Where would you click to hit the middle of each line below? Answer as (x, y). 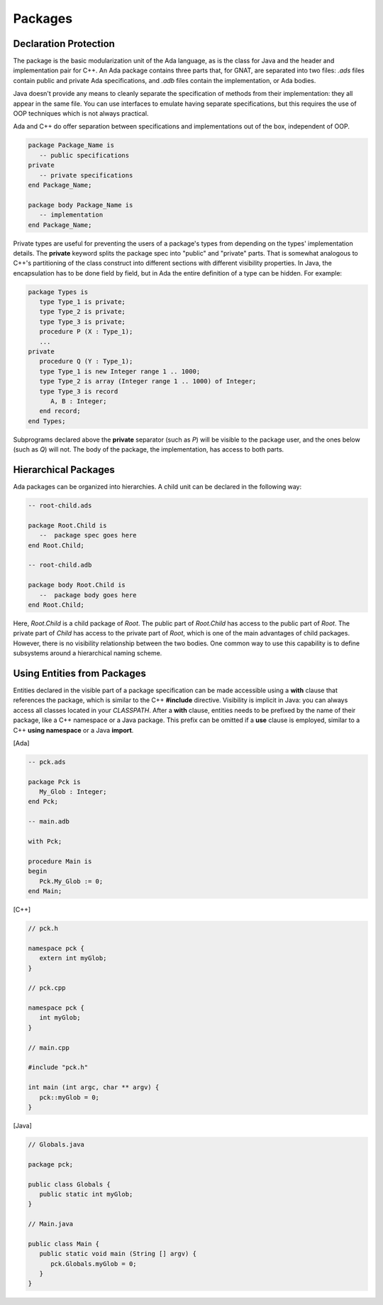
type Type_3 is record (79, 391)
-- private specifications (86, 175)
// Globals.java (56, 1144)
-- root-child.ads (60, 505)
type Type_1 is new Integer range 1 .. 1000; (120, 371)
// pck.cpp (47, 988)
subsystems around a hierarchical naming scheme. (88, 653)
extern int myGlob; (73, 958)
